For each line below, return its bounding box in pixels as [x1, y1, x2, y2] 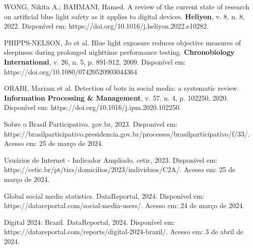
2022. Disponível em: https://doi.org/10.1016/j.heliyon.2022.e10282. [4, 21, 209, 31]
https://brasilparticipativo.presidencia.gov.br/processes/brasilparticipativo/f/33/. [4, 128, 250, 139]
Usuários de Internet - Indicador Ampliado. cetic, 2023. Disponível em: [4, 154, 218, 165]
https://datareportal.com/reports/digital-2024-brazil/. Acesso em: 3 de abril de [4, 226, 244, 237]
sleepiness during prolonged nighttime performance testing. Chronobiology [4, 47, 235, 57]
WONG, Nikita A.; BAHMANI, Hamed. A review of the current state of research [4, 1, 250, 11]
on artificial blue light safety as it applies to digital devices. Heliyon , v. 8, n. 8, [4, 11, 245, 21]
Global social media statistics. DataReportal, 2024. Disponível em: [4, 190, 204, 201]
